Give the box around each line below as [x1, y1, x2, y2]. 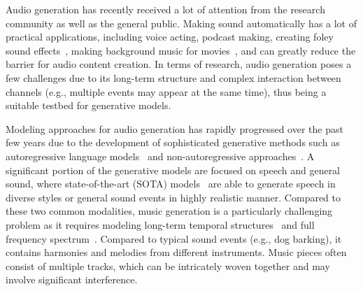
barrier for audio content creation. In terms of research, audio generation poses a [6, 57, 352, 71]
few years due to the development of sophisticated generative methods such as [6, 135, 340, 150]
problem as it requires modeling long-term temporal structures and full [6, 217, 315, 232]
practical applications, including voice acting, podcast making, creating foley [6, 29, 334, 44]
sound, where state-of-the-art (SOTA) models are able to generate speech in [6, 176, 336, 191]
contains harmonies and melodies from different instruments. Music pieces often [6, 245, 347, 260]
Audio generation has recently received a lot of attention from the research [6, 2, 325, 16]
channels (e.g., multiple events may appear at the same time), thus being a [6, 84, 327, 99]
